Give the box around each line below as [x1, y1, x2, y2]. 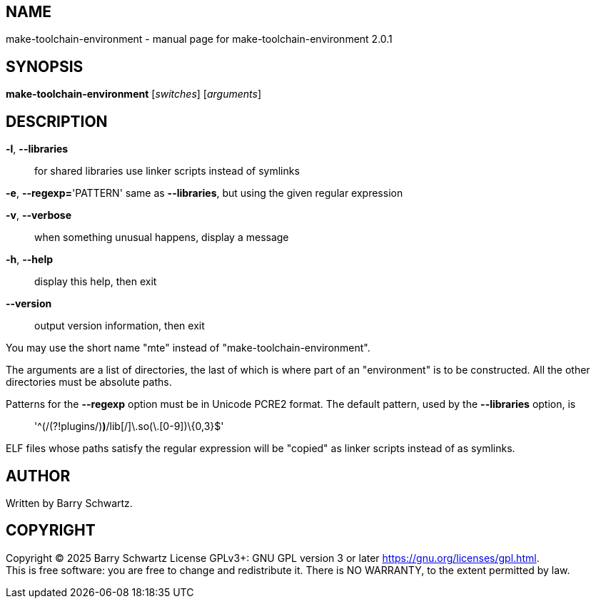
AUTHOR [6, 466, 71, 485]
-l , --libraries [6, 143, 69, 155]
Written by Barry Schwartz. [6, 496, 133, 509]
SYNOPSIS [6, 57, 84, 76]
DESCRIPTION [6, 112, 108, 130]
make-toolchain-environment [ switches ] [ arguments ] [6, 88, 262, 101]
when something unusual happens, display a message [34, 231, 289, 244]
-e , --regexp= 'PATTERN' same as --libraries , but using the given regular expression [6, 187, 403, 200]
